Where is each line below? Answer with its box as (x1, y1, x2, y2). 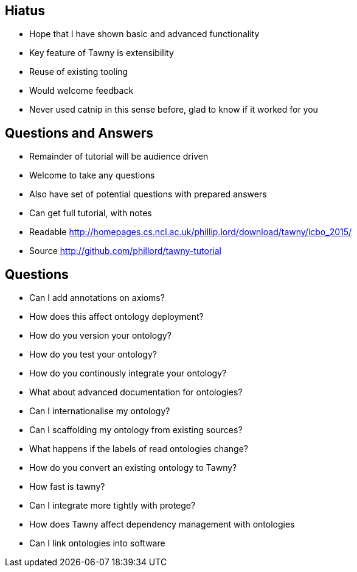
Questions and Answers (5, 125, 154, 141)
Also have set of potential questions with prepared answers (29, 189, 267, 200)
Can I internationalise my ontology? (29, 406, 170, 417)
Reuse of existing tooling (29, 66, 128, 77)
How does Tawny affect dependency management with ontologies (29, 519, 295, 530)
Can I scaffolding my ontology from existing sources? (29, 425, 243, 436)
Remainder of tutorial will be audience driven (29, 151, 209, 162)
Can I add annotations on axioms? (29, 292, 165, 303)
